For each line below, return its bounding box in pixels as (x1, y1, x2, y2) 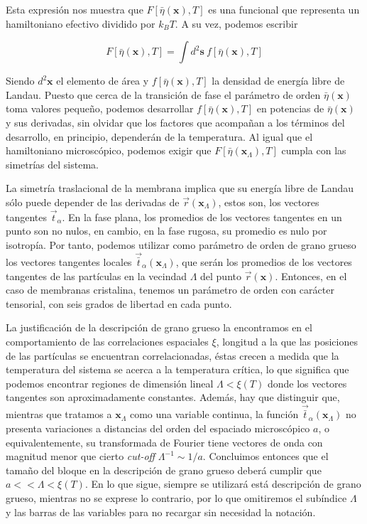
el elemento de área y (56, 73, 149, 88)
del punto (200, 268, 241, 283)
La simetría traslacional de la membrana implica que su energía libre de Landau (6, 181, 354, 196)
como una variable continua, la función (129, 407, 299, 422)
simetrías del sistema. (6, 156, 99, 171)
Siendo (6, 73, 35, 88)
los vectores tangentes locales (6, 254, 132, 269)
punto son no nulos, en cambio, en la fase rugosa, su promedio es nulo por (6, 223, 327, 238)
